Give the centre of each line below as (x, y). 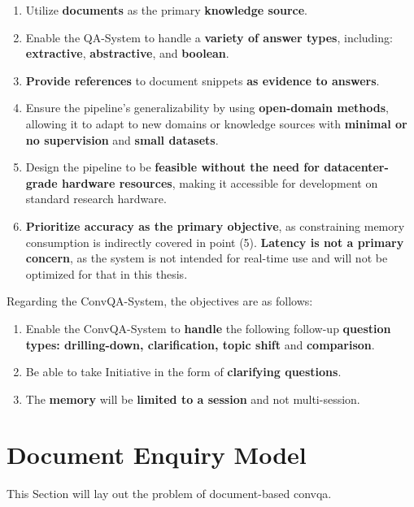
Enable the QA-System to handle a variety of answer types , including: (209, 37)
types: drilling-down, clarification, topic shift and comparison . (200, 344)
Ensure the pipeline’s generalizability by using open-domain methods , (207, 108)
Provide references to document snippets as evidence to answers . (203, 80)
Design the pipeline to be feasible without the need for (172, 167)
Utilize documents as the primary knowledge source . (166, 10)
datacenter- (356, 167)
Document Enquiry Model (157, 455)
